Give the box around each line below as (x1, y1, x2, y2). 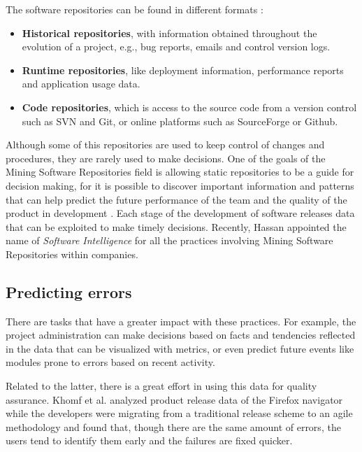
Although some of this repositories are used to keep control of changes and (6, 137, 325, 152)
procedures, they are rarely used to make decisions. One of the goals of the (6, 150, 326, 165)
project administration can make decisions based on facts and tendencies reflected (6, 327, 356, 342)
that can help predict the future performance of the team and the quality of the (6, 192, 347, 206)
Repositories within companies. (6, 246, 138, 261)
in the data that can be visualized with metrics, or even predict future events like (6, 341, 354, 355)
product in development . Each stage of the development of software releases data (6, 206, 355, 220)
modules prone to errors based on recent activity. (6, 355, 215, 369)
